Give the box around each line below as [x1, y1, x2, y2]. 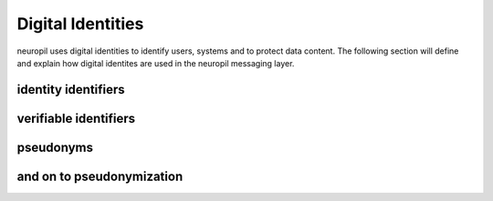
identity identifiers [16, 82, 125, 97]
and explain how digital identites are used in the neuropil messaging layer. [16, 57, 295, 68]
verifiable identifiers [16, 110, 136, 126]
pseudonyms [16, 139, 93, 155]
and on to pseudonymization [16, 168, 184, 184]
